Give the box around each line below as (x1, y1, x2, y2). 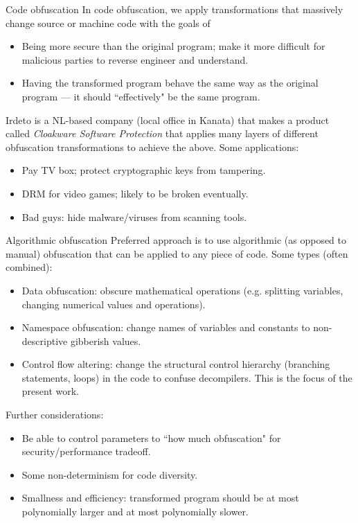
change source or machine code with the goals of (6, 15, 211, 30)
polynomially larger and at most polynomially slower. (21, 504, 249, 519)
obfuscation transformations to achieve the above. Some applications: (6, 139, 299, 154)
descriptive (21, 333, 68, 348)
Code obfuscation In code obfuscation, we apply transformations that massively (6, 2, 343, 16)
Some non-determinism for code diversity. (21, 467, 198, 481)
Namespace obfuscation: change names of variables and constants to (21, 320, 310, 335)
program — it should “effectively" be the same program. (21, 89, 260, 103)
